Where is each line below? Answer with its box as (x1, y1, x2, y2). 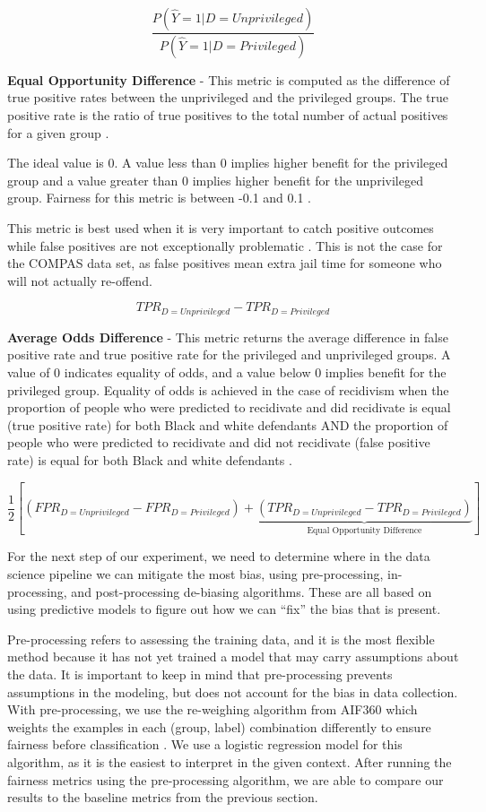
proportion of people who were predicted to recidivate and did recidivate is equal (7, 398, 451, 417)
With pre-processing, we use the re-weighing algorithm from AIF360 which (7, 700, 418, 719)
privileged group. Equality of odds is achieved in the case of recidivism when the (7, 380, 449, 399)
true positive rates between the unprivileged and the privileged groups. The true (7, 88, 449, 107)
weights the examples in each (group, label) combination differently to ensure (7, 717, 431, 736)
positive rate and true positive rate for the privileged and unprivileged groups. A (7, 345, 451, 364)
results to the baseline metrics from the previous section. (7, 788, 318, 807)
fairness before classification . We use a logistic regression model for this (7, 735, 403, 754)
